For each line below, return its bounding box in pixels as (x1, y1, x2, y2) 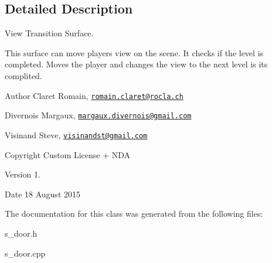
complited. (5, 69, 42, 81)
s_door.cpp (5, 247, 46, 259)
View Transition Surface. (5, 27, 94, 39)
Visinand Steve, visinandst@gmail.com (5, 128, 148, 141)
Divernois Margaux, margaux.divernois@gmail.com (5, 109, 192, 121)
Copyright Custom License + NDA (5, 148, 131, 160)
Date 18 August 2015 (5, 187, 80, 200)
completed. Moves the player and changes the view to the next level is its (5, 58, 268, 70)
